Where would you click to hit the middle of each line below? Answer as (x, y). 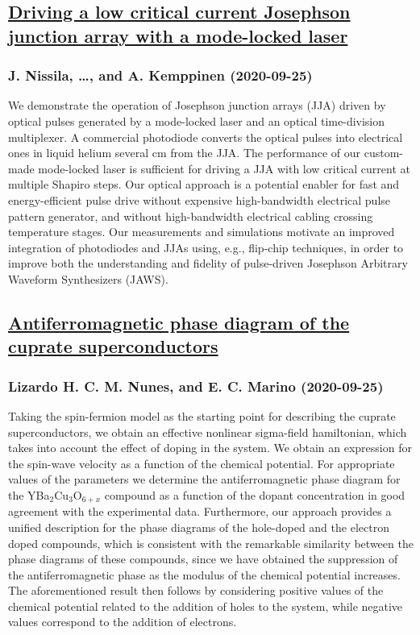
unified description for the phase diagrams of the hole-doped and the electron (199, 527)
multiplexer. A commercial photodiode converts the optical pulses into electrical (206, 137)
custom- (384, 153)
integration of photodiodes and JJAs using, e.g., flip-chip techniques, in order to (206, 247)
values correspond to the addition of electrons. (123, 622)
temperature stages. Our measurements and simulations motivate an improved (202, 232)
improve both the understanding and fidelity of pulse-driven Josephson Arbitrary (208, 263)
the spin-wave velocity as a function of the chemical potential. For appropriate (202, 463)
